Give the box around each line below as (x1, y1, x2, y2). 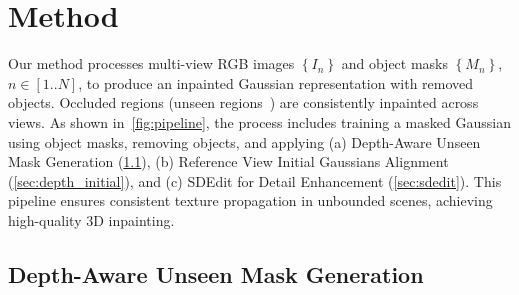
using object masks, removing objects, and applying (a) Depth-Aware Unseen (8, 131, 481, 152)
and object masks (341, 53, 449, 74)
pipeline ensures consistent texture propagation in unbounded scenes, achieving (8, 190, 493, 211)
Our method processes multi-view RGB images (8, 53, 295, 74)
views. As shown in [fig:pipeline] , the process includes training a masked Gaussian (8, 111, 511, 132)
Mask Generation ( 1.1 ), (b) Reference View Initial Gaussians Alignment (8, 151, 449, 172)
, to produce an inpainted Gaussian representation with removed (78, 72, 474, 93)
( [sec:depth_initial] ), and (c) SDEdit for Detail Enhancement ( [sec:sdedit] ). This (8, 170, 502, 191)
